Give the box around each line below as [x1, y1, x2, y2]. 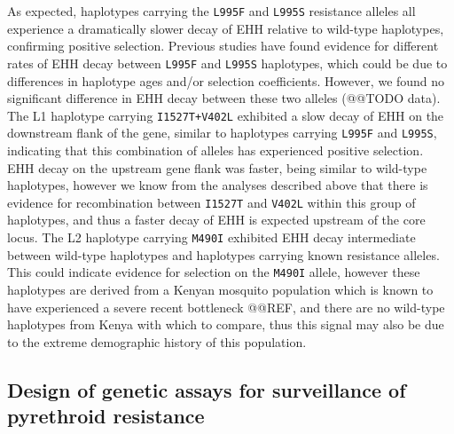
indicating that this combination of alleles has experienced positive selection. [7, 141, 424, 159]
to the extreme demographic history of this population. [7, 332, 307, 351]
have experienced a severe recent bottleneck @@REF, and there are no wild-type [7, 297, 445, 316]
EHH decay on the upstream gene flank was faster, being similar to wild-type [7, 158, 427, 177]
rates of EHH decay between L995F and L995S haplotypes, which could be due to [7, 53, 448, 72]
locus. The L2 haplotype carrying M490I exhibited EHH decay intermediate [7, 228, 416, 247]
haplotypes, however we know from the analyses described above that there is [7, 176, 428, 194]
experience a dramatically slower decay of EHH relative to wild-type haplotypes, [7, 19, 444, 37]
